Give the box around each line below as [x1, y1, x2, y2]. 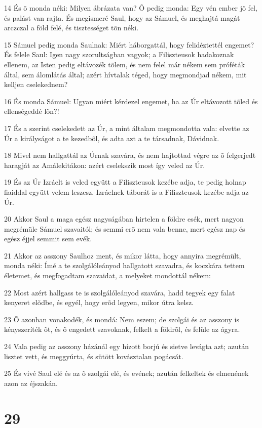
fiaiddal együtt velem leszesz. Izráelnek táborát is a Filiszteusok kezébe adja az [4, 186, 249, 197]
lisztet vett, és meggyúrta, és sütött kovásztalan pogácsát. [4, 351, 183, 361]
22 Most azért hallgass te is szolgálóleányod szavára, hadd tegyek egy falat [4, 287, 235, 297]
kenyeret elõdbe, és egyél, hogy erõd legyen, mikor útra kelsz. [4, 297, 194, 308]
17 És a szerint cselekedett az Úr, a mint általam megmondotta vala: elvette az [4, 122, 249, 133]
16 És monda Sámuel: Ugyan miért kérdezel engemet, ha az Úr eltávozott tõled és [4, 96, 258, 106]
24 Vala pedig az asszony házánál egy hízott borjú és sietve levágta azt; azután [4, 341, 249, 352]
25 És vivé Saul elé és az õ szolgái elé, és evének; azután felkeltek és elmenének [4, 368, 249, 378]
